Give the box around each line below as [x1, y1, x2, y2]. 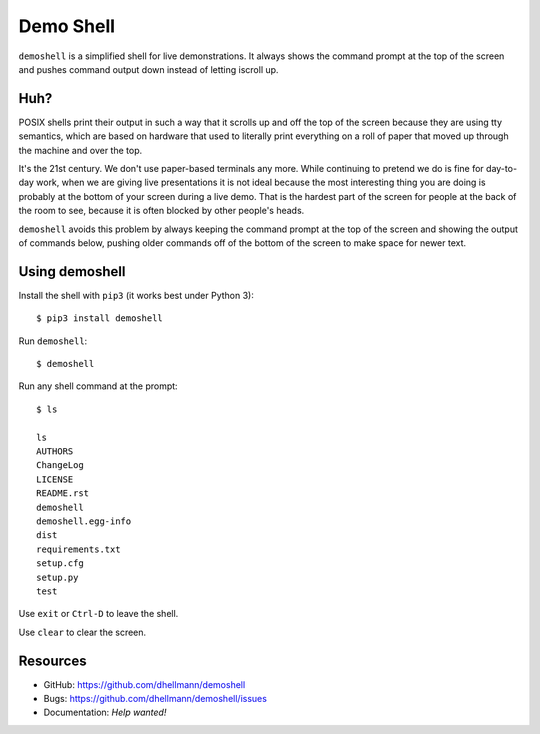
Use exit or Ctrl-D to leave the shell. [18, 608, 179, 620]
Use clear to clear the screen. [18, 626, 147, 638]
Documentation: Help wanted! [43, 706, 167, 719]
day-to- [485, 163, 518, 175]
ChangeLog [36, 460, 84, 471]
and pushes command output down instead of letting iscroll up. [18, 63, 279, 75]
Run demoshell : [18, 335, 88, 347]
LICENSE [36, 473, 74, 485]
